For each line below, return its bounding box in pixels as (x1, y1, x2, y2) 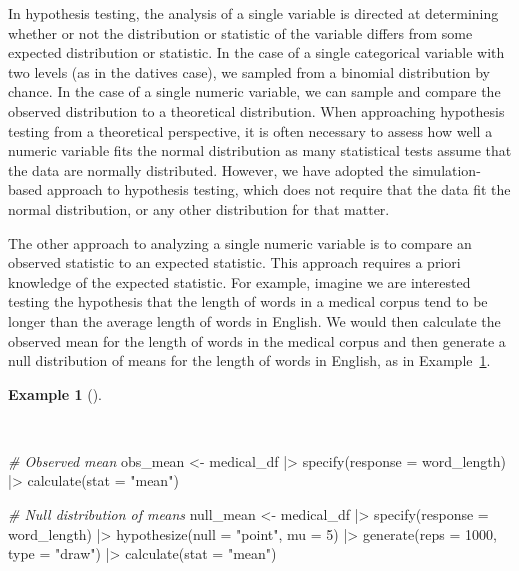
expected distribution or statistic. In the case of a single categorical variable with (8, 42, 505, 63)
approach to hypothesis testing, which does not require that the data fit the (46, 179, 511, 200)
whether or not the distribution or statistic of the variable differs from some (8, 22, 473, 43)
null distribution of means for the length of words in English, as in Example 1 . (8, 350, 491, 371)
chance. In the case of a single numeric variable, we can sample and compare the (8, 81, 501, 102)
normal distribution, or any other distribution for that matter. (8, 198, 390, 219)
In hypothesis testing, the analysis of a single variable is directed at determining (8, 3, 499, 23)
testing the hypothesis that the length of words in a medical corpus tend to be (8, 291, 488, 312)
